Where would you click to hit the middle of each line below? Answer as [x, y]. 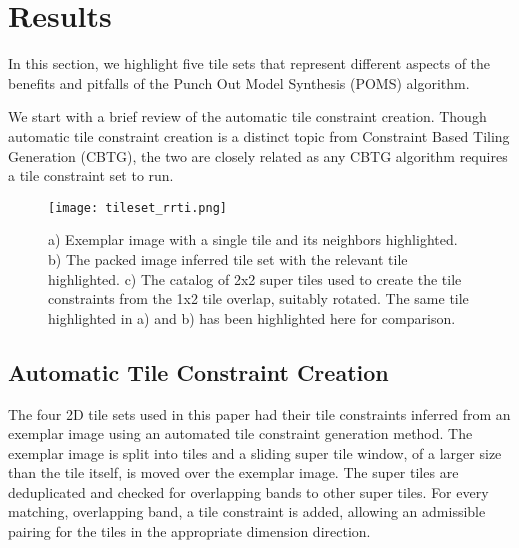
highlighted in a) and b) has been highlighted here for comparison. [252, 317]
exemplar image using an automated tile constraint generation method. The [240, 433]
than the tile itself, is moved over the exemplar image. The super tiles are [233, 472]
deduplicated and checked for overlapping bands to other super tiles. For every [248, 491]
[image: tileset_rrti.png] [137, 207]
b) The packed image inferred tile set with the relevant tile [228, 258]
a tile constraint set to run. [91, 175]
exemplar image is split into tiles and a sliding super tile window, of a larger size [255, 452]
